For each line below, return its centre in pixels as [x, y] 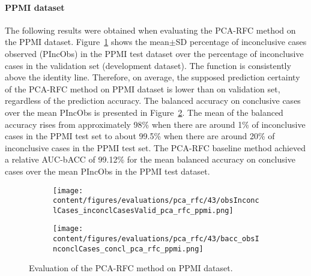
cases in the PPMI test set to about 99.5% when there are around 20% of [140, 136]
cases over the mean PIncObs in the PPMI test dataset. [107, 171]
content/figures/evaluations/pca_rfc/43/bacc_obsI [156, 239]
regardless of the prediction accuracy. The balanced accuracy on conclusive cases [153, 100]
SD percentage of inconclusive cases [241, 42]
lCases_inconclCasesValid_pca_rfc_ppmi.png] [143, 210]
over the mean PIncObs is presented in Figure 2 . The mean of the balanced [144, 112]
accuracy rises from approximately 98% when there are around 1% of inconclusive [155, 124]
